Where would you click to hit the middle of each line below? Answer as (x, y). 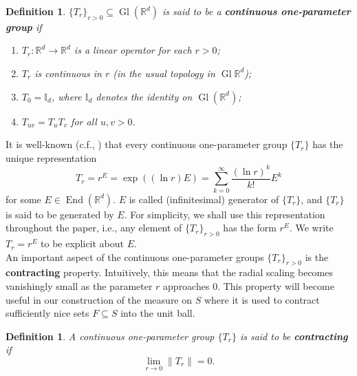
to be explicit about (83, 243)
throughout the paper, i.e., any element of (94, 228)
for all (84, 121)
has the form (250, 228)
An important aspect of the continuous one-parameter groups (135, 257)
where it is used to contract (262, 299)
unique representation (51, 157)
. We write (311, 228)
